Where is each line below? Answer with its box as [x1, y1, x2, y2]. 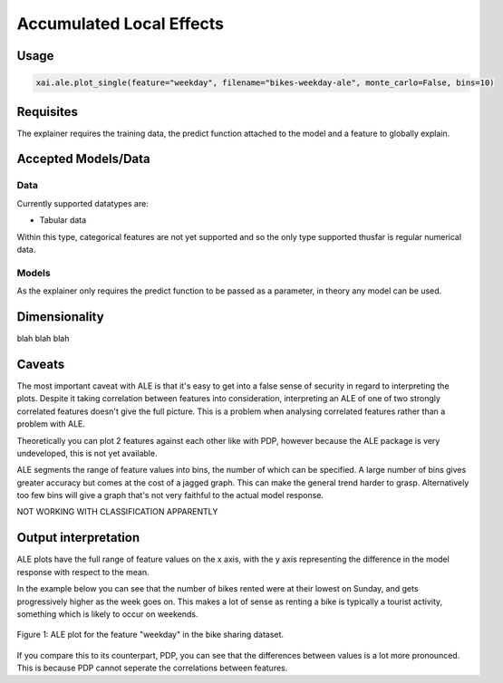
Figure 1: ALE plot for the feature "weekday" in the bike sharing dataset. [16, 630, 285, 640]
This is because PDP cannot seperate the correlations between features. [16, 662, 288, 674]
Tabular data [39, 215, 87, 226]
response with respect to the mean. [16, 566, 150, 577]
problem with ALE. [16, 418, 85, 429]
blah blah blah [16, 333, 70, 344]
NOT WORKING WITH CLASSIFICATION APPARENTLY [16, 506, 218, 517]
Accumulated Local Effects [16, 14, 225, 34]
